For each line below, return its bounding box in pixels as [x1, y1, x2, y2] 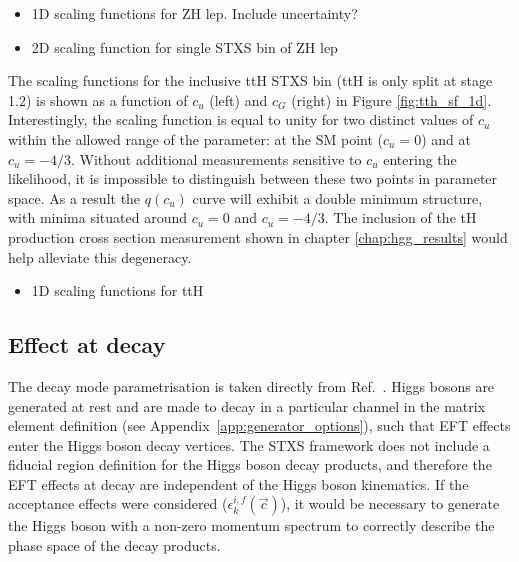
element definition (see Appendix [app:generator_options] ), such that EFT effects [8, 415, 511, 436]
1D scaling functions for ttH [31, 280, 204, 301]
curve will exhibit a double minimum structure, [192, 187, 483, 208]
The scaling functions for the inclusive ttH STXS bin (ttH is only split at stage [8, 70, 493, 91]
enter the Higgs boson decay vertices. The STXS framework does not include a [8, 434, 490, 455]
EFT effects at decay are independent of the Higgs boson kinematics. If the [8, 473, 469, 494]
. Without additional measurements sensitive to [71, 148, 362, 169]
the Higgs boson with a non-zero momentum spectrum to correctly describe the [8, 515, 495, 536]
